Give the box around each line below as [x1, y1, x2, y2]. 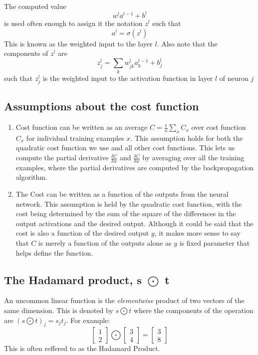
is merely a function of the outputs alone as [38, 238, 172, 248]
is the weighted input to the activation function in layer [42, 72, 213, 83]
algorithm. [15, 172, 47, 182]
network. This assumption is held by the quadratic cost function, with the [15, 198, 242, 209]
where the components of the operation [134, 305, 254, 316]
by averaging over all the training [142, 152, 245, 163]
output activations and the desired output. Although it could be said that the [15, 218, 254, 228]
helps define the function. [15, 247, 93, 258]
